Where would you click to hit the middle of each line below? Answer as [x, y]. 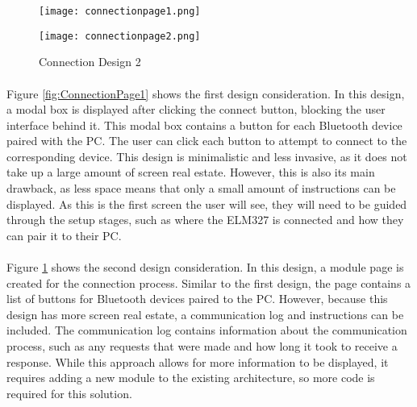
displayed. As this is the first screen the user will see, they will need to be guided [207, 203]
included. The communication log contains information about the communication [207, 330]
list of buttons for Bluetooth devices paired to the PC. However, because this [197, 299]
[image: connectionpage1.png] [120, 11]
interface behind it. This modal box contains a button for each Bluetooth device [204, 125]
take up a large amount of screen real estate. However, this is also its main [191, 172]
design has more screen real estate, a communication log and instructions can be [205, 314]
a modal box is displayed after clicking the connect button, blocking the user [196, 109]
